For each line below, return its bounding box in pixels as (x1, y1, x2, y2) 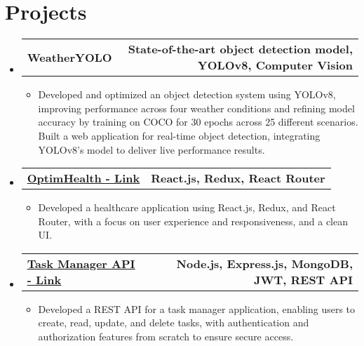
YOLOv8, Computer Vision (197, 57, 353, 74)
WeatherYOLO (27, 48, 112, 65)
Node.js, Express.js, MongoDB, (176, 255, 353, 272)
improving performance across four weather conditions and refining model (38, 100, 355, 115)
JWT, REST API (253, 271, 353, 288)
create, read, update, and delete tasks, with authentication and (38, 315, 309, 330)
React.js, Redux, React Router (151, 170, 325, 187)
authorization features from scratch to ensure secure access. (38, 329, 294, 344)
